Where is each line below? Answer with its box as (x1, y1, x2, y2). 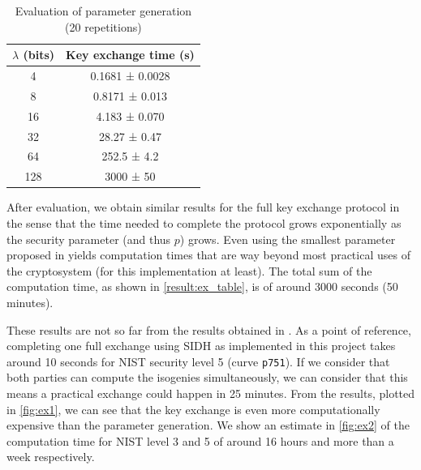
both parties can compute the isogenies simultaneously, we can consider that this (6, 369, 408, 386)
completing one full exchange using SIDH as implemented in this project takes (6, 337, 396, 354)
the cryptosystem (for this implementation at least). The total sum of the (6, 262, 372, 279)
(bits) (23, 46, 55, 63)
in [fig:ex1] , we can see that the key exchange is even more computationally (6, 400, 380, 417)
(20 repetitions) (65, 18, 142, 35)
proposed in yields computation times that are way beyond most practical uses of (6, 246, 410, 263)
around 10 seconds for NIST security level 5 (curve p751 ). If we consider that (6, 352, 390, 370)
